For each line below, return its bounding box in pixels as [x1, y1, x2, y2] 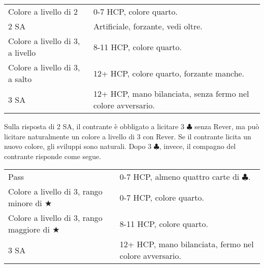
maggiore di [8, 223, 50, 236]
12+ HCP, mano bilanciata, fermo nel [119, 238, 254, 250]
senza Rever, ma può [194, 121, 259, 131]
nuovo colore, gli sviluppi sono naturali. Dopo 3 [4, 141, 152, 151]
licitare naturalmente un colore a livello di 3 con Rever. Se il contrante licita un [4, 131, 251, 141]
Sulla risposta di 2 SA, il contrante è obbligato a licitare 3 [4, 121, 184, 131]
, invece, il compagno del [159, 141, 236, 151]
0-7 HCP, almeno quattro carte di [119, 171, 240, 183]
